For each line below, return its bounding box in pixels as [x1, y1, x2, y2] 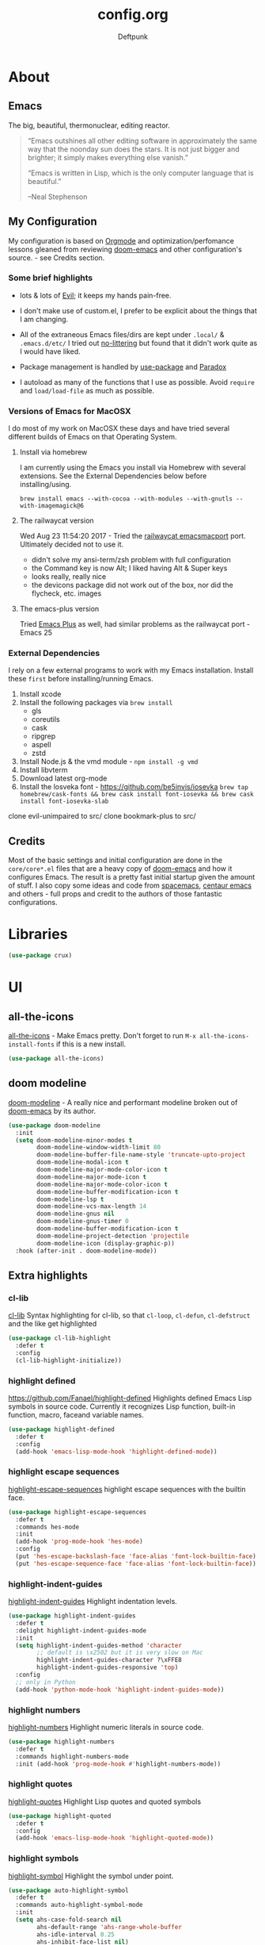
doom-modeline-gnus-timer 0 [36, 1218, 129, 1226]
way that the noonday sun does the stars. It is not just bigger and [27, 144, 240, 154]
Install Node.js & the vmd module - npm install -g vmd [19, 757, 199, 766]
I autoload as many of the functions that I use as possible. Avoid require [19, 377, 255, 386]
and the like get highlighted [8, 1319, 97, 1329]
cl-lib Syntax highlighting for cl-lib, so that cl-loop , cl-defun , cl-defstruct [8, 1310, 251, 1320]
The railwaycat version [19, 516, 94, 525]
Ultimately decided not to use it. [19, 539, 124, 549]
